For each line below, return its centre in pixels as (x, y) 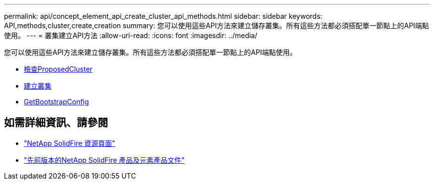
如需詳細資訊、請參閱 (56, 123)
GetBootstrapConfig (56, 102)
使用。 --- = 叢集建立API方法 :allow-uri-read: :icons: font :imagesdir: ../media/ (131, 35)
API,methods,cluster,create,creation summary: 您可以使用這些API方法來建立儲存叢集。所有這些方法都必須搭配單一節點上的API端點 (217, 25)
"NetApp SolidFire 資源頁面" (70, 143)
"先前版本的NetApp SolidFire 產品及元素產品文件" (104, 160)
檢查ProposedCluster (58, 69)
